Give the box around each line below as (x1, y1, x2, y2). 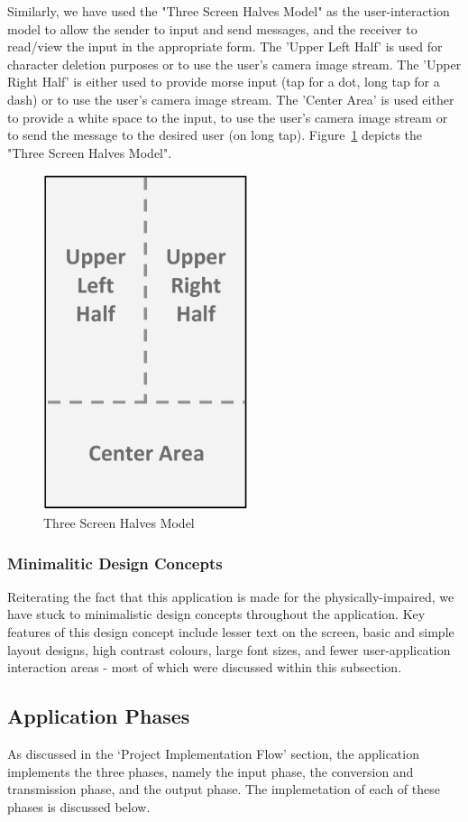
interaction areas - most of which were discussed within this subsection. (7, 658, 402, 677)
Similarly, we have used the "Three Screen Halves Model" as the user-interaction (7, 2, 450, 20)
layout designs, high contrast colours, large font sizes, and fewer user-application (7, 640, 451, 659)
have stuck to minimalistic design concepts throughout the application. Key (7, 605, 426, 623)
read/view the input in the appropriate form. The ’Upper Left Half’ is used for (7, 37, 443, 56)
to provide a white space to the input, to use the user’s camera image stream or (7, 107, 448, 126)
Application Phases (7, 702, 190, 730)
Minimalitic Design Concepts (7, 551, 223, 574)
